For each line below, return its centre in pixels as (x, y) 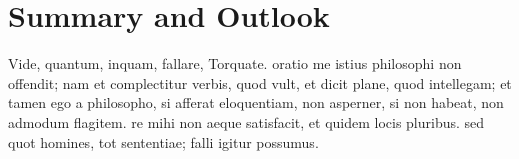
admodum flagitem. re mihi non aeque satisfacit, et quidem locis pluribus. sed (246, 121)
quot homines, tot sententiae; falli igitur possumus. (163, 141)
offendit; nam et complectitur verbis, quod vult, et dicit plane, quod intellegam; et (260, 82)
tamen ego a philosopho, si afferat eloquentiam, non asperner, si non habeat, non (256, 102)
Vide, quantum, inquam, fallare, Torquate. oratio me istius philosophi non (235, 63)
